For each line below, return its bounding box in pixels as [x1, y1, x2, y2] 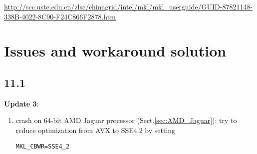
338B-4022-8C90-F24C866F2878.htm [4, 11, 116, 21]
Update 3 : [4, 98, 39, 108]
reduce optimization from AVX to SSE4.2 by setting [15, 124, 176, 135]
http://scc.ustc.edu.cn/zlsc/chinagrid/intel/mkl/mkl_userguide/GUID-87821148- [4, 1, 253, 11]
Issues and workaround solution [4, 40, 227, 61]
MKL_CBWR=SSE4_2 [15, 142, 70, 150]
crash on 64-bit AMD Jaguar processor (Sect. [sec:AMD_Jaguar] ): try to [15, 115, 237, 125]
